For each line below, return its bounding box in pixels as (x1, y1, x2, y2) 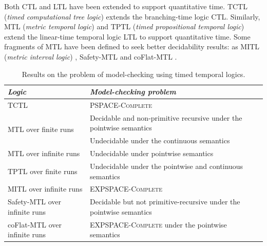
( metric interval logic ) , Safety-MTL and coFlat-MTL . (4, 51, 177, 62)
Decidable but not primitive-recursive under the (90, 196, 240, 207)
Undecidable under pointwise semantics (90, 148, 214, 159)
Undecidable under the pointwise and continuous (90, 160, 243, 171)
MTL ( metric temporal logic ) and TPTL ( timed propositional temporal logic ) (4, 21, 244, 32)
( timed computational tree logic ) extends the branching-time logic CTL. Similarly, (4, 11, 260, 22)
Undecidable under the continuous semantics (90, 135, 230, 146)
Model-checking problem (90, 86, 176, 97)
